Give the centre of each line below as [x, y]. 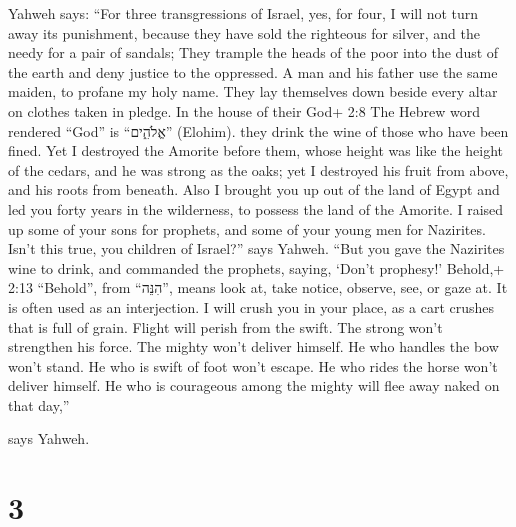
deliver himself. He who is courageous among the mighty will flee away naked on [254, 385]
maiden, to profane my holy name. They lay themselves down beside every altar [253, 91]
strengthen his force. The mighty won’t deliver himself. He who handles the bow [253, 346]
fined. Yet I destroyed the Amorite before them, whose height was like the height [255, 150]
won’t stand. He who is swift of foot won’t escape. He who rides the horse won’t [253, 365]
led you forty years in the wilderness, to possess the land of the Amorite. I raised [256, 208]
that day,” [39, 404]
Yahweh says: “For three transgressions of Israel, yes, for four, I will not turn [243, 13]
